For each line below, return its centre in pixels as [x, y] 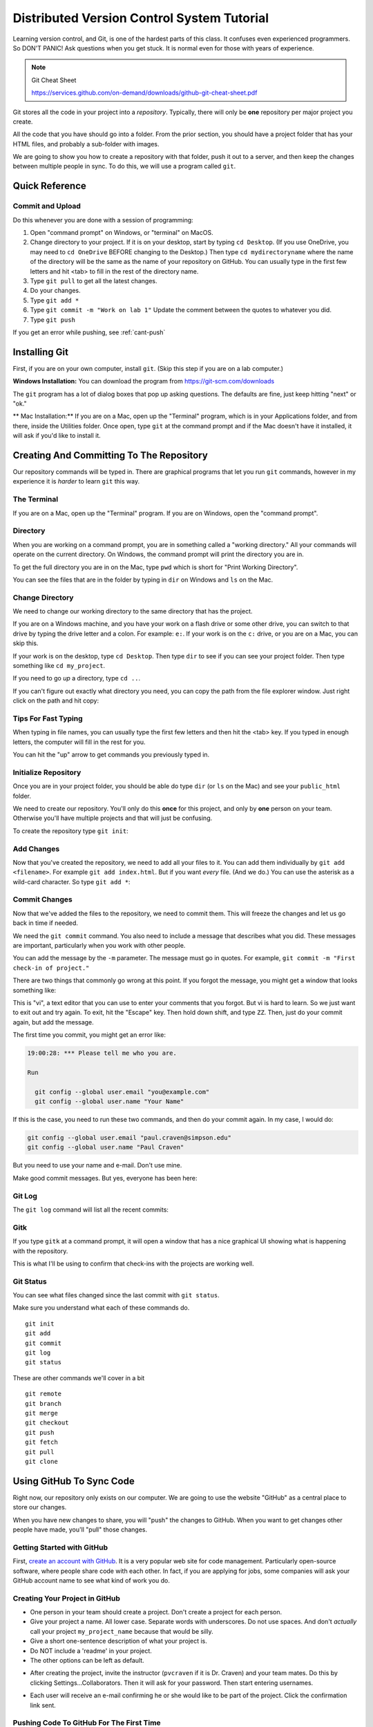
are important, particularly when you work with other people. [99, 946]
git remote [44, 1394]
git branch [44, 1403]
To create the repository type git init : [70, 831]
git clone [41, 1461]
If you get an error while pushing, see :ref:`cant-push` [89, 332]
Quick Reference [49, 186]
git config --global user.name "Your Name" [109, 1101]
